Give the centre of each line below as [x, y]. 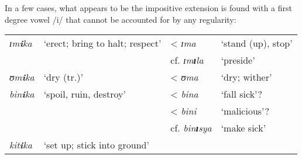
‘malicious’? [245, 111]
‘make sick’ [243, 128]
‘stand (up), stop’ [257, 43]
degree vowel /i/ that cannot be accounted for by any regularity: [121, 19]
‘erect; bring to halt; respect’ [102, 43]
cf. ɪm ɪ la [187, 60]
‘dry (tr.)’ [63, 77]
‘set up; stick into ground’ [96, 145]
